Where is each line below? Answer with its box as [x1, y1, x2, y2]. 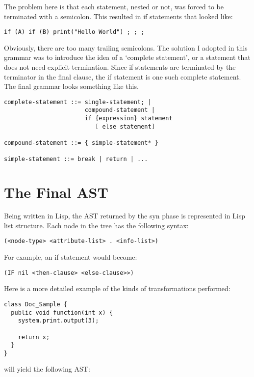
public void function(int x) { [11, 309, 113, 316]
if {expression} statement [84, 115, 173, 122]
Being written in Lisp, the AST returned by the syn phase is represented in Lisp [4, 211, 246, 221]
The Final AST [4, 182, 108, 202]
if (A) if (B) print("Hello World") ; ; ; [4, 28, 145, 36]
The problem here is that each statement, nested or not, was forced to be [4, 1, 224, 11]
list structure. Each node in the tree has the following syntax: [4, 220, 189, 230]
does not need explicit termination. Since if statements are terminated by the [4, 62, 236, 72]
